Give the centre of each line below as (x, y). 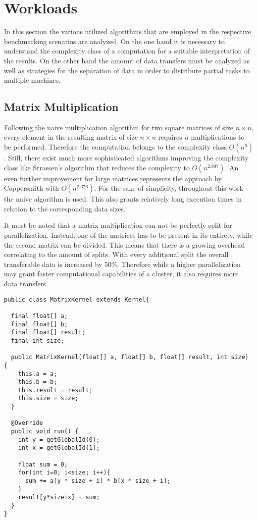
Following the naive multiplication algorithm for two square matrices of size (119, 127)
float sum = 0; (43, 464)
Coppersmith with (31, 188)
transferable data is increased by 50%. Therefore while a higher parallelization (123, 264)
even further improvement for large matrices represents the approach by (113, 178)
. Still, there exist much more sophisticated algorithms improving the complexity (126, 158)
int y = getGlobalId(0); (59, 440)
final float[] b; (39, 324)
